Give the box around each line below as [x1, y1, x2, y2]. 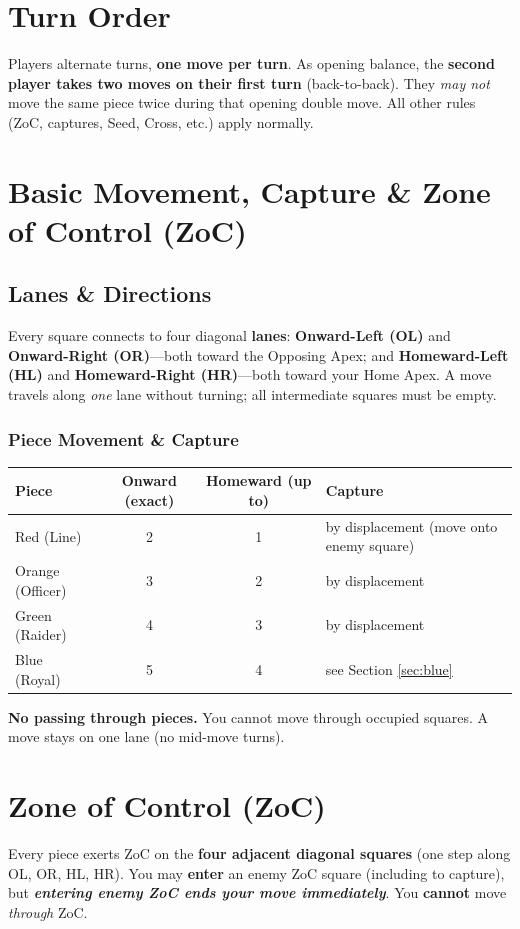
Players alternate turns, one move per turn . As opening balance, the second [8, 53, 495, 74]
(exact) [124, 489, 175, 510]
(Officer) [15, 579, 67, 600]
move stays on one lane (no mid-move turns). [8, 726, 285, 747]
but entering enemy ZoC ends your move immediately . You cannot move [8, 882, 507, 903]
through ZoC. [8, 901, 88, 922]
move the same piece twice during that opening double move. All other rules [8, 92, 476, 113]
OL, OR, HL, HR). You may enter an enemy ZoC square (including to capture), [8, 862, 505, 883]
